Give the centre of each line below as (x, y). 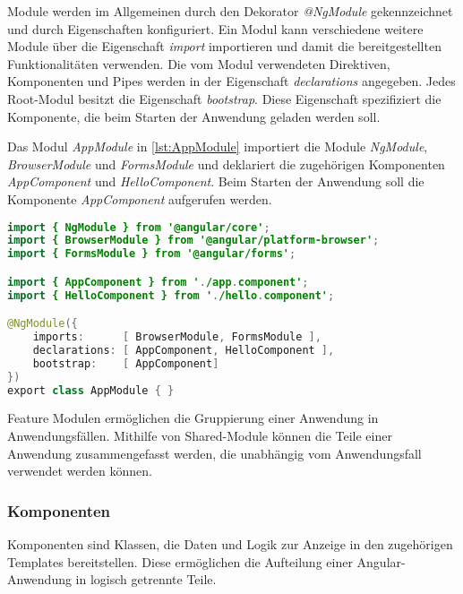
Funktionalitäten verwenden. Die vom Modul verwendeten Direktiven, (199, 63)
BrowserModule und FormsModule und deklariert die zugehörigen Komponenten (226, 164)
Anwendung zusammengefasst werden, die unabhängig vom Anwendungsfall (214, 453)
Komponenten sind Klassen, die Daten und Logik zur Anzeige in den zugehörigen (230, 544)
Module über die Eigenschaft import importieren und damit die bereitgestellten (224, 46)
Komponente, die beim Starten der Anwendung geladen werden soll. (194, 116)
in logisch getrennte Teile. (146, 579)
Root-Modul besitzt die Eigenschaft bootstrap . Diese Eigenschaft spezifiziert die (224, 98)
